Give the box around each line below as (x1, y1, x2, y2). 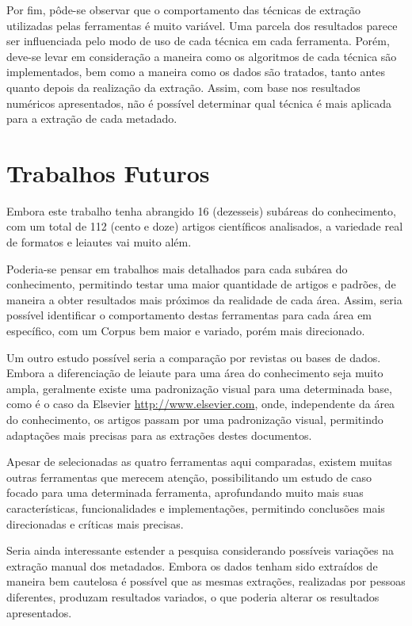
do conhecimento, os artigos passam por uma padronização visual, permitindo (6, 411, 383, 427)
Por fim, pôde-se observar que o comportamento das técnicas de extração (6, 2, 361, 17)
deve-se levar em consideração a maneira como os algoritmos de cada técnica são (6, 48, 397, 64)
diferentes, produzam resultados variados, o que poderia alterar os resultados (6, 588, 380, 605)
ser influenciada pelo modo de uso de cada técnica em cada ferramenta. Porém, (6, 32, 390, 49)
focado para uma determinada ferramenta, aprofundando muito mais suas (6, 484, 364, 501)
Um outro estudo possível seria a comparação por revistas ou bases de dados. (6, 349, 381, 365)
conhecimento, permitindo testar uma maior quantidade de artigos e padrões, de (6, 276, 396, 292)
